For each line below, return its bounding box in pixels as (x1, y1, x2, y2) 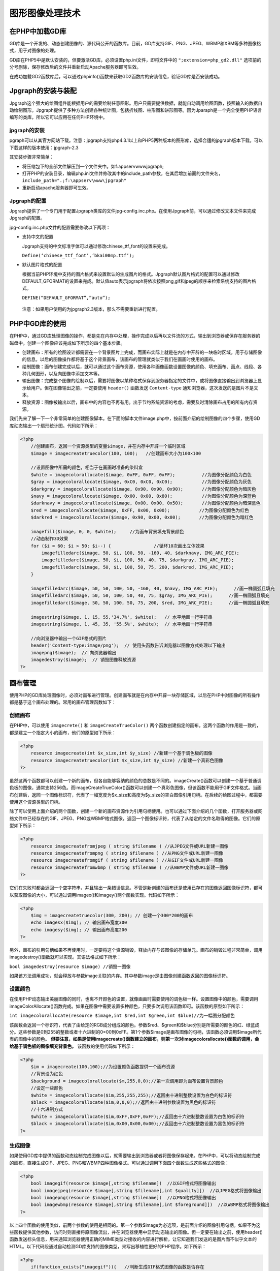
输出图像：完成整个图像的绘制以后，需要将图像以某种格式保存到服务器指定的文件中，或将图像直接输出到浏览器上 (22, 378, 258, 384)
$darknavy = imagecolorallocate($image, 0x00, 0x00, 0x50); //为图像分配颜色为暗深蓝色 (30, 500, 261, 506)
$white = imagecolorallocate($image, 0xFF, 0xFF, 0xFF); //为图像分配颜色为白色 (30, 472, 252, 477)
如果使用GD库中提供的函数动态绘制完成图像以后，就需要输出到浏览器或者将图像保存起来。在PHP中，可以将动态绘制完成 (9, 1153, 261, 1159)
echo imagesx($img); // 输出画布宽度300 (30, 920, 127, 925)
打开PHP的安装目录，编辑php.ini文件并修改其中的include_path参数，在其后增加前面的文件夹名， (22, 170, 223, 176)
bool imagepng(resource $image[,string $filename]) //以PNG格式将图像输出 (30, 1195, 217, 1200)
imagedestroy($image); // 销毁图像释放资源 (30, 656, 136, 662)
